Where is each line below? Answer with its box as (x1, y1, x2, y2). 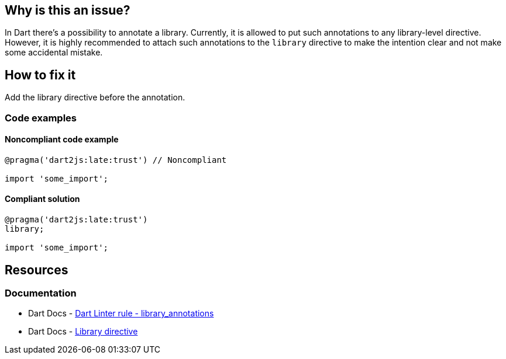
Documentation (5, 287, 77, 299)
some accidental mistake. (5, 47, 103, 58)
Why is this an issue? (5, 3, 130, 18)
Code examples (5, 111, 77, 124)
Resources (5, 262, 68, 277)
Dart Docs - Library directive (28, 326, 138, 337)
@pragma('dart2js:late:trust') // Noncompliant (5, 155, 227, 165)
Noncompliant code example (5, 134, 119, 145)
